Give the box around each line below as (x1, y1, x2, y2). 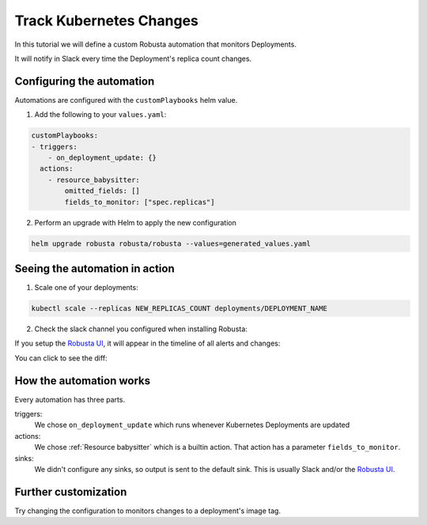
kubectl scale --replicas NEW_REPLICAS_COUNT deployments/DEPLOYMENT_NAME (31, 304, 328, 313)
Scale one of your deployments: (34, 283, 138, 293)
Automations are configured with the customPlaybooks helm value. (14, 95, 238, 104)
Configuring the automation (14, 74, 155, 88)
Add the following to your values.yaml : (34, 110, 167, 119)
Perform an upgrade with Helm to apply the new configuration (34, 217, 236, 227)
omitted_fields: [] (64, 187, 140, 195)
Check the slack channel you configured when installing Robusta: (34, 324, 248, 334)
